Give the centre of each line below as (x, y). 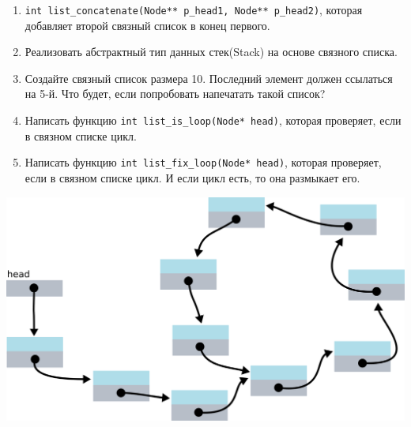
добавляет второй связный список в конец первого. (147, 25)
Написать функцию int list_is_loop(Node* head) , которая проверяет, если (213, 120)
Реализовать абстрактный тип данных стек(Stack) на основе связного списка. (211, 52)
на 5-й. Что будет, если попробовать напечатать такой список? (175, 94)
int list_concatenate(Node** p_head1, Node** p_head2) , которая (194, 9)
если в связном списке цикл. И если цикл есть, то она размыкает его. (192, 177)
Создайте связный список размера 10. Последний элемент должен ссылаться (209, 78)
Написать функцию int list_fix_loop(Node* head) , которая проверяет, (203, 162)
